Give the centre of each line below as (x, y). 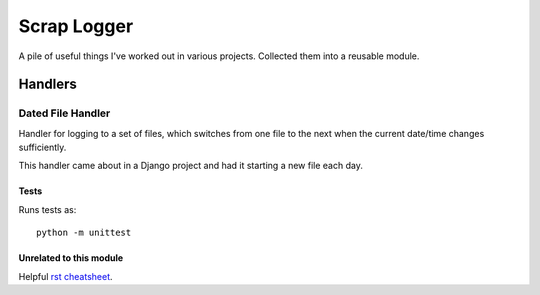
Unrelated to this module (71, 258)
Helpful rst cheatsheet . (66, 276)
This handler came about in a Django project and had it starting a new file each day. (191, 166)
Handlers (47, 84)
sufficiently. (42, 147)
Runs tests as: (47, 209)
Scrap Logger (76, 26)
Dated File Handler (64, 113)
